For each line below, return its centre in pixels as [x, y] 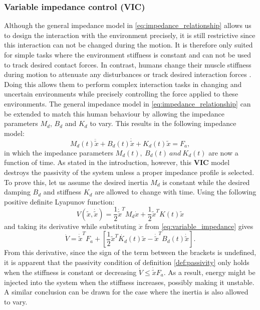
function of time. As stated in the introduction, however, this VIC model [117, 162]
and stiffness [62, 192]
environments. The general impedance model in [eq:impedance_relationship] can [127, 103]
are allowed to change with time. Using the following [176, 192]
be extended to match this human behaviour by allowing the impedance [114, 113]
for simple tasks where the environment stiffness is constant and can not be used [128, 54]
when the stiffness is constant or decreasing [70, 272]
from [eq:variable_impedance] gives [199, 226]
